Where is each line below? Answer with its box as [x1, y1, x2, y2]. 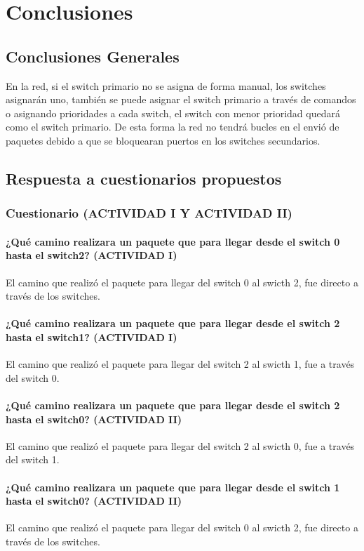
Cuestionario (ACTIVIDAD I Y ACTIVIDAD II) [6, 204, 292, 222]
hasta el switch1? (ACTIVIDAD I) [6, 329, 177, 344]
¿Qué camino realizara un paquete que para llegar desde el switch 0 [6, 234, 340, 248]
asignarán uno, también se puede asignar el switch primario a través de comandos [6, 92, 356, 107]
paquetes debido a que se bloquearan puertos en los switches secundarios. [6, 133, 321, 147]
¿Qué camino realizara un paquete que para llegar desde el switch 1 [6, 479, 340, 494]
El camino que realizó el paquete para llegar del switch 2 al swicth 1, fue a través [6, 357, 355, 371]
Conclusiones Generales [6, 45, 180, 67]
